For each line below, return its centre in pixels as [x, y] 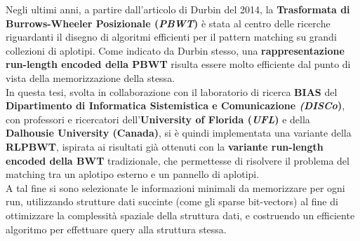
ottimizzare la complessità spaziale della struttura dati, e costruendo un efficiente [180, 215]
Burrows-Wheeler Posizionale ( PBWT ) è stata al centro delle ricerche [168, 23]
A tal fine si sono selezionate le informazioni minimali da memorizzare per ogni [175, 187]
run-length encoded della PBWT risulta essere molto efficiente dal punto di [178, 64]
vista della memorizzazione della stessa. [91, 77]
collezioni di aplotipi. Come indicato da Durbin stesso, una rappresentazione [175, 50]
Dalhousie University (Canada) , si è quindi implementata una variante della [179, 133]
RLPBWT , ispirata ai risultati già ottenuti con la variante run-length [165, 146]
